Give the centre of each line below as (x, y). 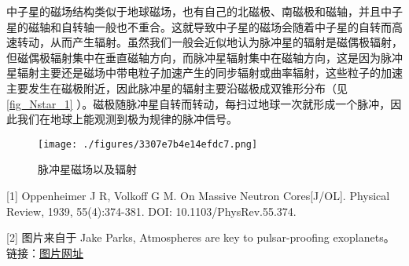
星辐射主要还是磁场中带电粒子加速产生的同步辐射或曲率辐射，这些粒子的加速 (204, 73)
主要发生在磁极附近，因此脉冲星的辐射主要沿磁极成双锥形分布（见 (177, 87)
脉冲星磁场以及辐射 (87, 169)
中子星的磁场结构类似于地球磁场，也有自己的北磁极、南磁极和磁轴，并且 (193, 11)
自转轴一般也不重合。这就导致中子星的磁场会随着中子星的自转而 (226, 26)
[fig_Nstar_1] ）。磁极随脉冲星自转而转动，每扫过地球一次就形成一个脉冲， (199, 103)
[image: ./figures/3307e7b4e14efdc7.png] (148, 144)
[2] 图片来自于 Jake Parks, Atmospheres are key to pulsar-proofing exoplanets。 (201, 237)
